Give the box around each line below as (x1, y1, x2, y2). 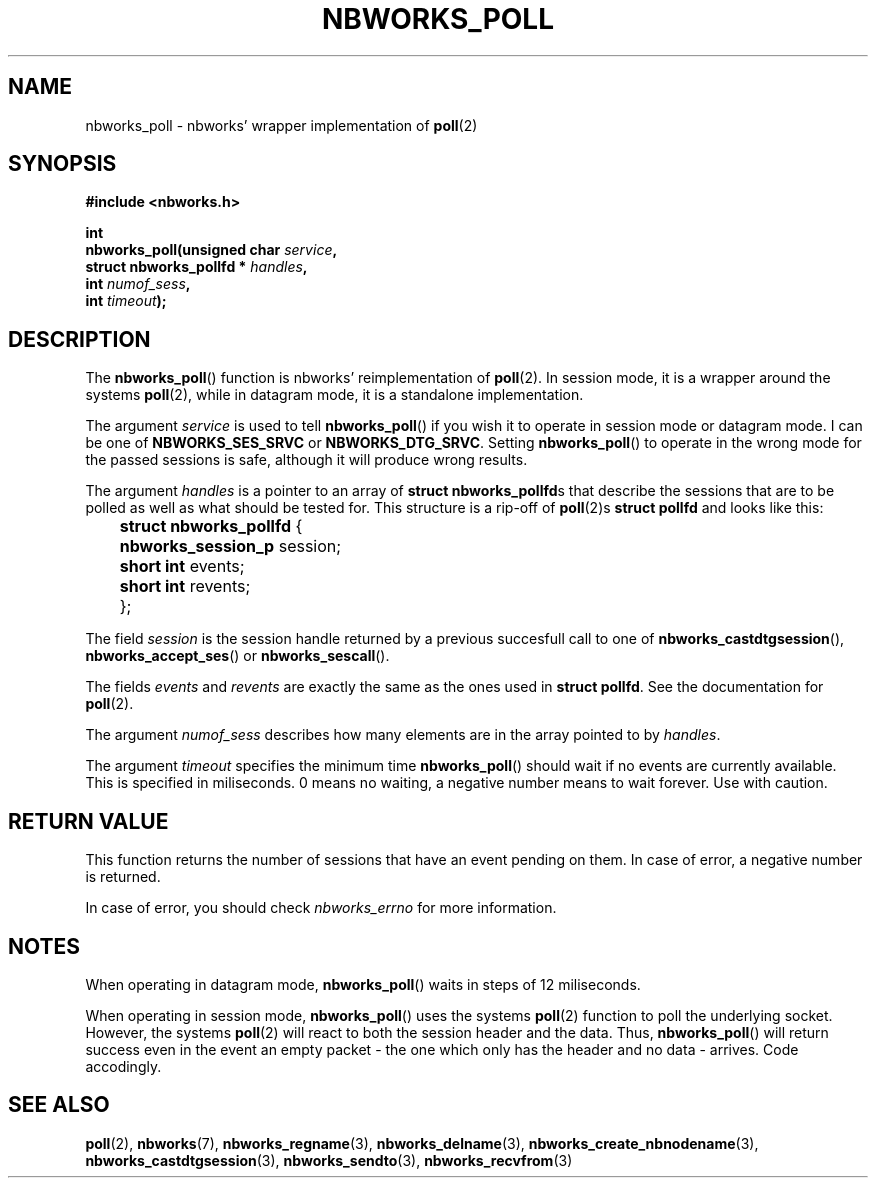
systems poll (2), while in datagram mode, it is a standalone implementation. (85, 386, 584, 404)
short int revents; (119, 576, 251, 597)
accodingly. (85, 1057, 162, 1075)
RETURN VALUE (8, 808, 169, 834)
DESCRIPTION (8, 326, 151, 352)
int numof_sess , (85, 275, 191, 293)
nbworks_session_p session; (119, 536, 342, 557)
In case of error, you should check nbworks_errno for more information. (85, 899, 557, 917)
